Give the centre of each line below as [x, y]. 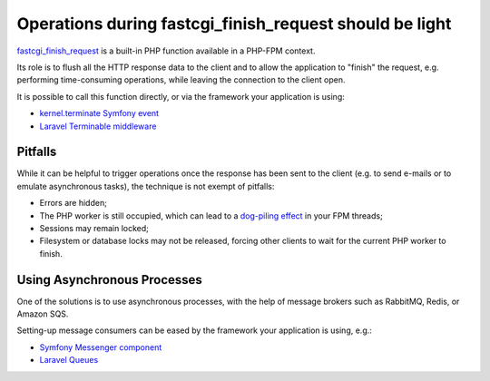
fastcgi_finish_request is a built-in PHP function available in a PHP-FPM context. [166, 51]
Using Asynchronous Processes [110, 280]
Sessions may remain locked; [94, 228]
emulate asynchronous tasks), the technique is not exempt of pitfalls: [146, 186]
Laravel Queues [69, 360]
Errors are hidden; [73, 203]
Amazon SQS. [43, 314]
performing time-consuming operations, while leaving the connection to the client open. [181, 80]
